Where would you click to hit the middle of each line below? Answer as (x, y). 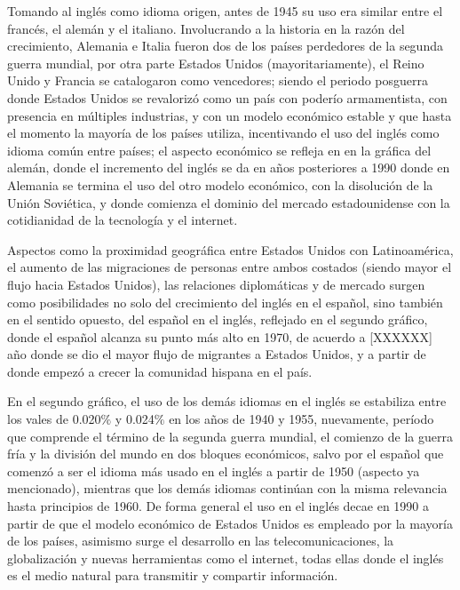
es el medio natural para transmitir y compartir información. (173, 575)
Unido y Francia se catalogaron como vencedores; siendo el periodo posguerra (218, 80)
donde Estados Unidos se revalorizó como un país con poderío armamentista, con (227, 97)
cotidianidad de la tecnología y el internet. (123, 220)
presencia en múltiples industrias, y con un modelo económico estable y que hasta (230, 115)
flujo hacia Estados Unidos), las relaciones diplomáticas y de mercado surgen (216, 284)
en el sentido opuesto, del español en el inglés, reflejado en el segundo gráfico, (218, 319)
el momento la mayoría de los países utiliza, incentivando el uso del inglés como (223, 133)
